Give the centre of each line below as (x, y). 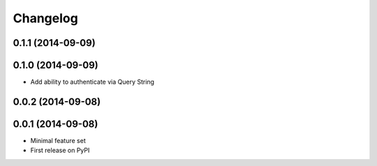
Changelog (45, 18)
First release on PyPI (60, 151)
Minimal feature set (58, 141)
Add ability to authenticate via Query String (93, 82)
